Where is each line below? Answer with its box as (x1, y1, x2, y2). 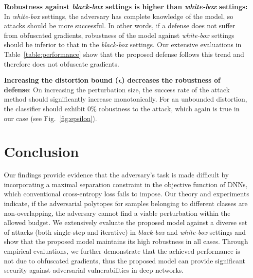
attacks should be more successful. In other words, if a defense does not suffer (4, 20, 235, 31)
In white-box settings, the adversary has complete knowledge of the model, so (4, 11, 234, 21)
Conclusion (4, 141, 79, 161)
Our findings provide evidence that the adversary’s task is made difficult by (4, 170, 229, 180)
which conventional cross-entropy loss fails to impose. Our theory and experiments (4, 189, 249, 199)
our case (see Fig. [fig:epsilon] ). (4, 113, 97, 123)
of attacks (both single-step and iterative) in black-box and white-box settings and (4, 226, 246, 237)
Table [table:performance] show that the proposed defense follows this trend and (4, 49, 244, 59)
